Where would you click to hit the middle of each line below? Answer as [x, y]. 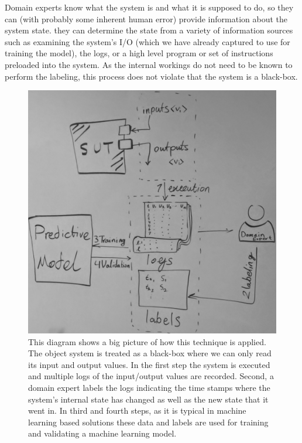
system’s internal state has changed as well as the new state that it [148, 399]
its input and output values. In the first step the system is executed [149, 364]
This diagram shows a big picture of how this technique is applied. [147, 341]
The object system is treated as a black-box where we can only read [150, 353]
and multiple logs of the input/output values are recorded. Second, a [151, 376]
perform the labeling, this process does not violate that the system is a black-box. [151, 76]
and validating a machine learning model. [102, 433]
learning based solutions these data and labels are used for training [148, 422]
